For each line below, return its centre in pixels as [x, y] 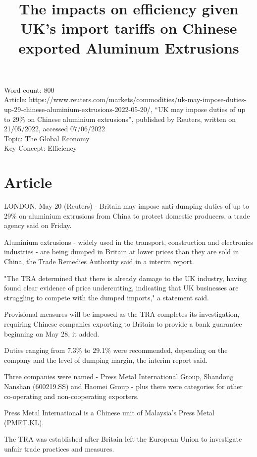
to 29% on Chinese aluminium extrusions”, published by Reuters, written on [120, 119]
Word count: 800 [29, 89]
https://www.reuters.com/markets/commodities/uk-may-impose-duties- [138, 99]
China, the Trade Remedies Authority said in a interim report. [99, 261]
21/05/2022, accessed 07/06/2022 [54, 129]
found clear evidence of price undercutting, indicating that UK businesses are [121, 288]
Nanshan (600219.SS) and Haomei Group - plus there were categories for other [124, 386]
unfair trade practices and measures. [59, 448]
